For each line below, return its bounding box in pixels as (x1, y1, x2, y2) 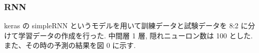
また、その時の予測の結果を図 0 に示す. (4, 40, 136, 50)
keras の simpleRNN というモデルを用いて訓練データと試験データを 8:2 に (4, 20, 248, 31)
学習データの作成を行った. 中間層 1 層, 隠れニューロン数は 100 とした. (18, 30, 253, 40)
